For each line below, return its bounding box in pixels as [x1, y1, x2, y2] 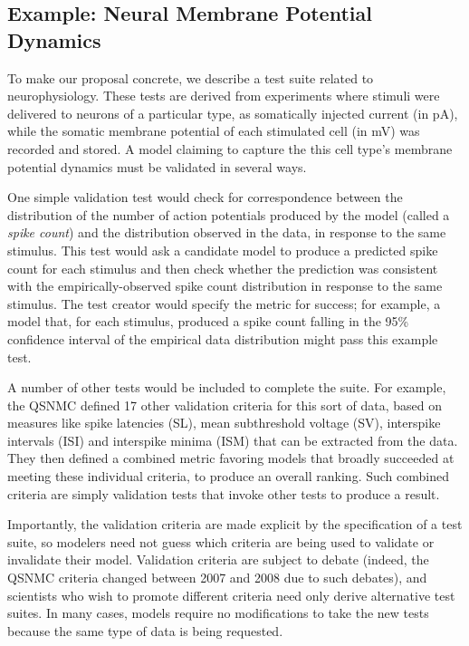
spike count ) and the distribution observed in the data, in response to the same [7, 223, 446, 242]
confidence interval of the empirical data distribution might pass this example [7, 329, 438, 348]
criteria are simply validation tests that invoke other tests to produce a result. [7, 484, 440, 503]
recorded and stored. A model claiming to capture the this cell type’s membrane [7, 139, 453, 158]
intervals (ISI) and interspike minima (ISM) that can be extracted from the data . [7, 430, 458, 449]
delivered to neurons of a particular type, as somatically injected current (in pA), [7, 103, 458, 122]
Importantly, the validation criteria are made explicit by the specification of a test [7, 515, 463, 534]
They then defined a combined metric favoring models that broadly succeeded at [7, 448, 455, 468]
